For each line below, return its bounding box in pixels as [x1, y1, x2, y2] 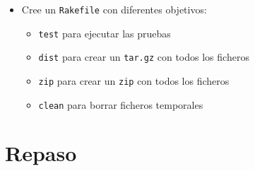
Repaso [5, 138, 77, 167]
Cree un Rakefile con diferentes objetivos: [21, 2, 207, 16]
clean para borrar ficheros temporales [38, 97, 203, 112]
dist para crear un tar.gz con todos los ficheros [38, 49, 249, 64]
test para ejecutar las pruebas [38, 25, 171, 40]
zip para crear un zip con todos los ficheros [38, 73, 230, 88]
